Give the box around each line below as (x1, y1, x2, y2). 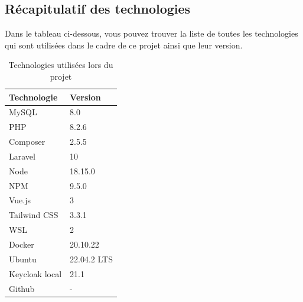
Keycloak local (9, 267, 62, 280)
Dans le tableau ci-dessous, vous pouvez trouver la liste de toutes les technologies (5, 27, 298, 40)
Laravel (9, 150, 35, 162)
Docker (9, 238, 34, 251)
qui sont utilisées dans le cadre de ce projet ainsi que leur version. (5, 38, 243, 51)
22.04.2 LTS (70, 252, 113, 265)
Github (9, 282, 35, 294)
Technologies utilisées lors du (8, 59, 113, 71)
